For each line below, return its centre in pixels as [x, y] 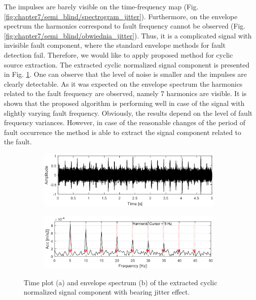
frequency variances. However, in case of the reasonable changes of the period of [125, 122]
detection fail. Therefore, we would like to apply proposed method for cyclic [119, 54]
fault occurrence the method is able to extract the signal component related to [123, 132]
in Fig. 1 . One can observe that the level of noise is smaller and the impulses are [126, 74]
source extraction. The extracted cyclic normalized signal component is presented [127, 64]
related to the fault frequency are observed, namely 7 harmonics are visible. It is [125, 93]
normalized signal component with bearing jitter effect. [107, 292]
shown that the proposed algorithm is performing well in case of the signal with [124, 103]
